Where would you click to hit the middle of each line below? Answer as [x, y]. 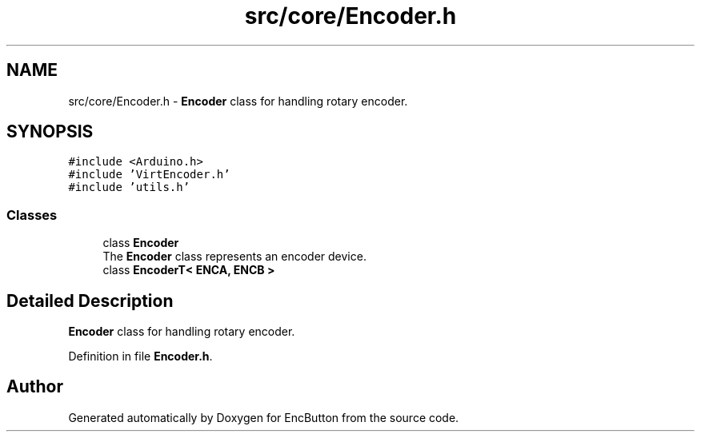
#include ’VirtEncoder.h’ [149, 175]
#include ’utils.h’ [129, 187]
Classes [32, 215]
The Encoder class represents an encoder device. [234, 257]
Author [35, 387]
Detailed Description [90, 301]
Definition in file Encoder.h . [140, 356]
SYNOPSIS [50, 132]
